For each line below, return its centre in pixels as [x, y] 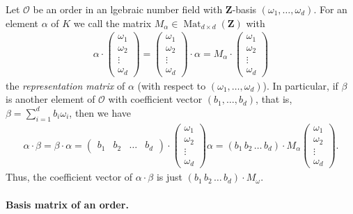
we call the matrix [112, 23]
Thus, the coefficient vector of [69, 177]
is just [169, 177]
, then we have [100, 112]
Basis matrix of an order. [67, 204]
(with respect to [172, 85]
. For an [330, 9]
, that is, [274, 99]
